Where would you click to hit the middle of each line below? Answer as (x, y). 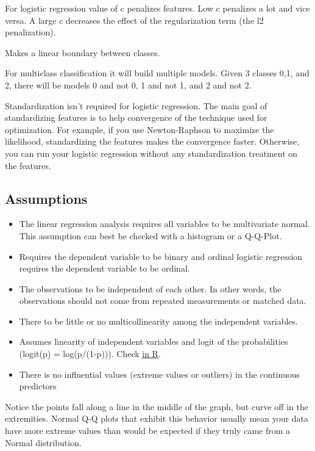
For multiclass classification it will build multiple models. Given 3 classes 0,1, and (157, 73)
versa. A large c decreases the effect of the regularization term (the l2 (134, 20)
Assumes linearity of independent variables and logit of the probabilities (154, 341)
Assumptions (46, 198)
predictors (38, 386)
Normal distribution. (43, 442)
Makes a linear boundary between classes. (83, 52)
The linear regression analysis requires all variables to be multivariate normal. (165, 224)
